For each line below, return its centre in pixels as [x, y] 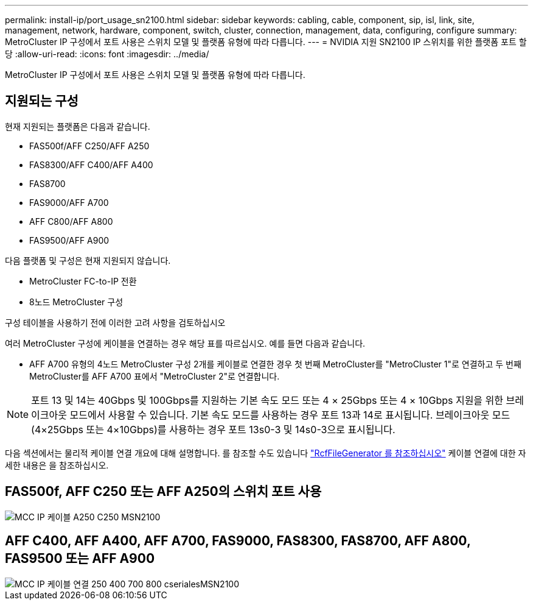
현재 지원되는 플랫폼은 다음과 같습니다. [78, 126]
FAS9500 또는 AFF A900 [80, 559]
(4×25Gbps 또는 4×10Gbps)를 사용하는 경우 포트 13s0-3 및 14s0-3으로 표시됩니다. [213, 429]
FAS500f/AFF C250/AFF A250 [89, 146]
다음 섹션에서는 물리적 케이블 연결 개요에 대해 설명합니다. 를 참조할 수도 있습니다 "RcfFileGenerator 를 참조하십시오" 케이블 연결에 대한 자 [266, 453]
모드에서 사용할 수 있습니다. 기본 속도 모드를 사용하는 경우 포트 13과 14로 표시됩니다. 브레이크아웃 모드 [290, 415]
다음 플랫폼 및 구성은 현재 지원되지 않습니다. [88, 260]
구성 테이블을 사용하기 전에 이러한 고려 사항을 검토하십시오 [115, 322]
